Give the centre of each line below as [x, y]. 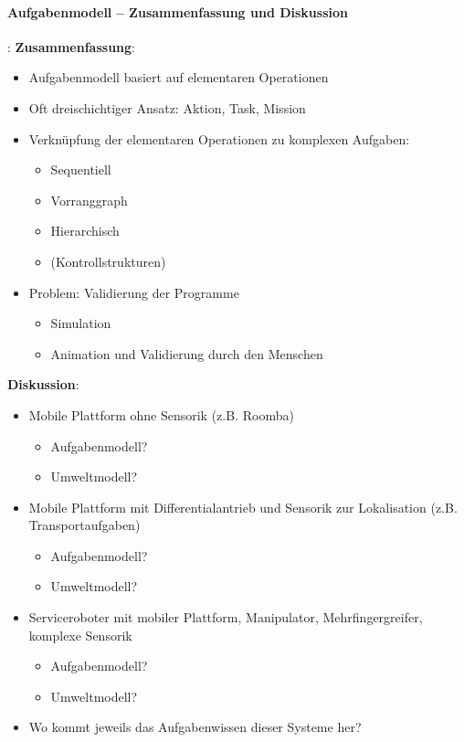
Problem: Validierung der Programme [134, 292]
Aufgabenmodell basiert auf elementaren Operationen [179, 77]
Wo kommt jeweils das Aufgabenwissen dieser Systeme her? [195, 727]
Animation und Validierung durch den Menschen [187, 353]
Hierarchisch [85, 231]
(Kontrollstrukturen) [108, 261]
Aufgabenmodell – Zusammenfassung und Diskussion [178, 11]
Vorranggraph [89, 200]
